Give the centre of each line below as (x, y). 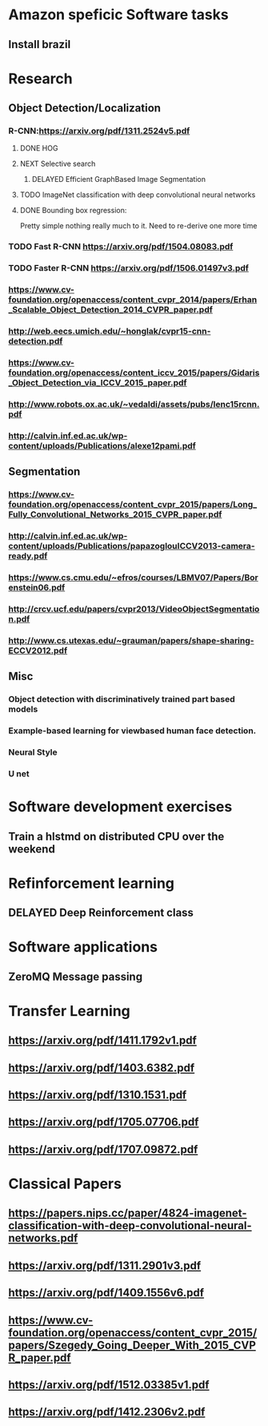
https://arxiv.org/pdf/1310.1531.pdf (98, 1095)
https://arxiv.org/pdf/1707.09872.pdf (103, 1149)
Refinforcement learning (91, 883)
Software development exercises (120, 807)
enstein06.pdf (37, 588)
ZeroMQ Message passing (75, 976)
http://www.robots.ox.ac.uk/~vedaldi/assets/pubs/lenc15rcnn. (134, 404)
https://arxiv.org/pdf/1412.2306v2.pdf (107, 1412)
